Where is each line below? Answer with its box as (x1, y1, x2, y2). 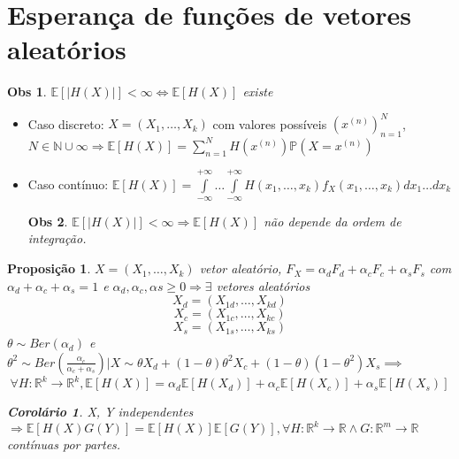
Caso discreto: (27, 114, 104, 133)
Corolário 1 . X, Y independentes (7, 402, 194, 421)
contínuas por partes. (7, 435, 121, 454)
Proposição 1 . (7, 259, 91, 278)
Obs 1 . (7, 82, 47, 101)
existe (242, 82, 273, 101)
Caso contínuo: (27, 174, 109, 193)
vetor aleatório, (199, 259, 282, 278)
